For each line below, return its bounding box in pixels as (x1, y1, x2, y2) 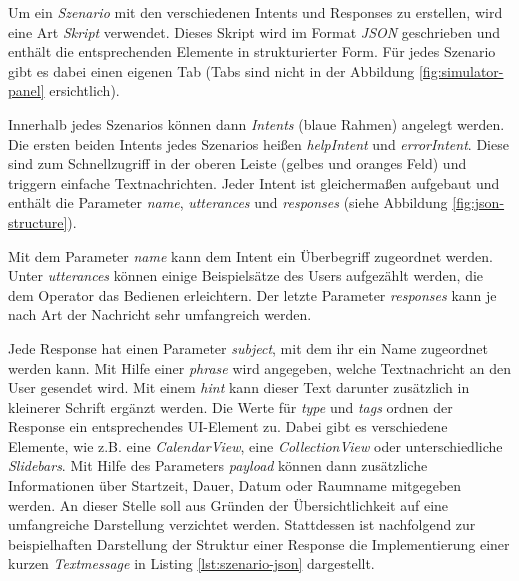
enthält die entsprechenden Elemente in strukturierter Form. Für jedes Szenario (8, 41, 496, 62)
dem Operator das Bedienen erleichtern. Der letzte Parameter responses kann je (8, 284, 497, 305)
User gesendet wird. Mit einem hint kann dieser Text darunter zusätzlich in (8, 377, 470, 398)
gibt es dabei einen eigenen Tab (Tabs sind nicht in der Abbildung (8, 60, 415, 81)
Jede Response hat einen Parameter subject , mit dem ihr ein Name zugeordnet (8, 337, 488, 358)
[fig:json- (452, 192, 505, 213)
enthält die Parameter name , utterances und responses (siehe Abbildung (8, 192, 448, 213)
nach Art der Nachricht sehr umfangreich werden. (8, 304, 312, 325)
